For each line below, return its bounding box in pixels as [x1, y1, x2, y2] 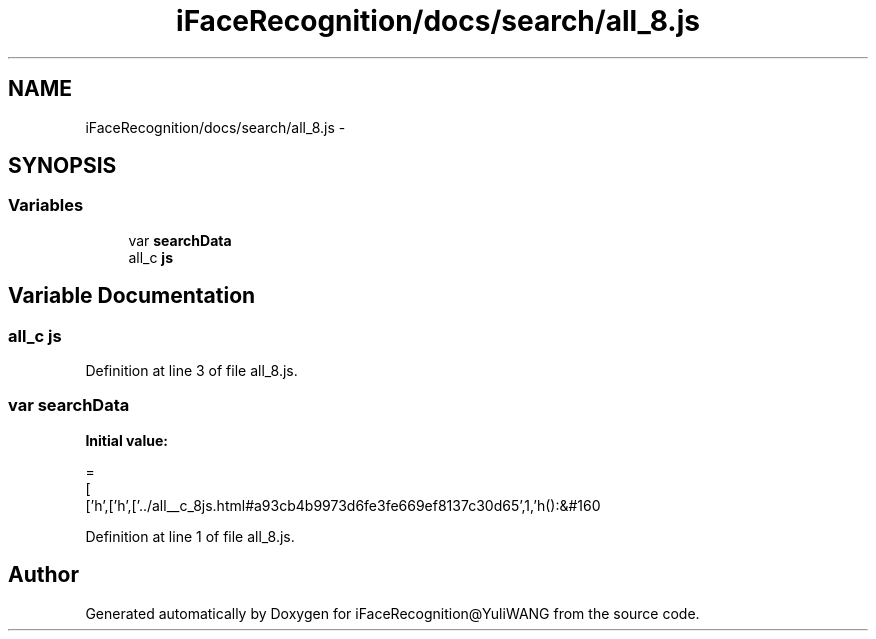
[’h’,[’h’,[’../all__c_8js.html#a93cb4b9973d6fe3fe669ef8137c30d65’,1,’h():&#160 [85, 496, 601, 514]
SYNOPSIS [8, 153, 117, 179]
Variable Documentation [8, 283, 256, 309]
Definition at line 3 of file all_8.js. [85, 362, 298, 380]
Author [8, 562, 79, 588]
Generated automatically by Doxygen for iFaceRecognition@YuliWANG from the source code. [85, 604, 700, 622]
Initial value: [85, 431, 168, 449]
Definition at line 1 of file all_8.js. [85, 527, 295, 545]
